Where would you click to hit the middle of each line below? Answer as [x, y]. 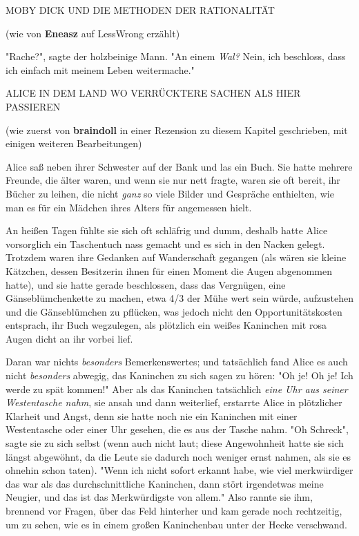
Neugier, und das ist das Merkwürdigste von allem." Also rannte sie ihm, [159, 497]
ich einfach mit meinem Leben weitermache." [100, 69]
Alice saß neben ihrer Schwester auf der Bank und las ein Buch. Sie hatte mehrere [179, 166]
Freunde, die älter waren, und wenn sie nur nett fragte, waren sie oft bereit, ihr [173, 180]
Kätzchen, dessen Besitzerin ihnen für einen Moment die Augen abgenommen [169, 270]
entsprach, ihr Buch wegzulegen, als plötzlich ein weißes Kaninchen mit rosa [166, 325]
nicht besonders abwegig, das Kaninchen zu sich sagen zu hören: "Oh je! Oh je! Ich [179, 375]
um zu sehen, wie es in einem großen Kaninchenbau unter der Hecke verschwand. [176, 524]
